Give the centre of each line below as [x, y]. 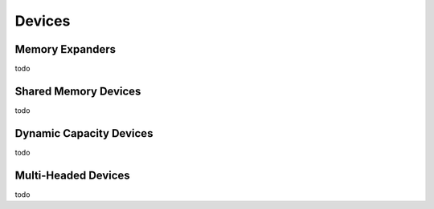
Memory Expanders [66, 49]
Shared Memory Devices [78, 91]
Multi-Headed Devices [72, 175]
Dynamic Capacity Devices [84, 133]
